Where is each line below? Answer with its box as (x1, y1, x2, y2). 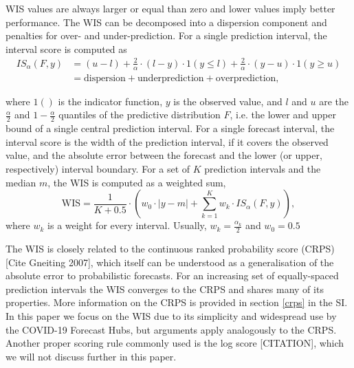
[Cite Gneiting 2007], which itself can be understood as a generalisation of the (5, 255, 334, 269)
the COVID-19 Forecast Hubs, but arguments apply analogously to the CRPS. (5, 322, 337, 336)
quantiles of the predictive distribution (58, 107, 221, 122)
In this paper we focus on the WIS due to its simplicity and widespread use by (5, 308, 337, 323)
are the (319, 94, 349, 108)
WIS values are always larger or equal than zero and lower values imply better (5, 1, 335, 15)
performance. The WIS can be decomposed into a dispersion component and (5, 14, 327, 29)
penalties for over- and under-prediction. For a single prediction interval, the (5, 28, 327, 43)
